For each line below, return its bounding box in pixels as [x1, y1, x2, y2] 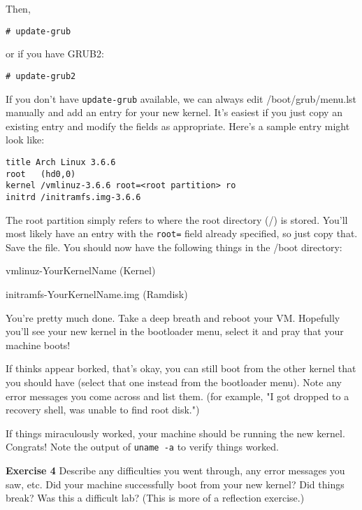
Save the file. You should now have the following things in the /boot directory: [6, 239, 342, 254]
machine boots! [6, 337, 71, 352]
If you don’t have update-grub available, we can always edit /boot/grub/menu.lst [6, 91, 357, 106]
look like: [6, 132, 45, 147]
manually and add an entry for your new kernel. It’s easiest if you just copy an [6, 105, 342, 120]
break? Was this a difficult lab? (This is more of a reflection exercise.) [6, 490, 305, 505]
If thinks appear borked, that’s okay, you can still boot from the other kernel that [6, 361, 356, 376]
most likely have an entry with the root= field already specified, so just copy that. [6, 226, 358, 241]
